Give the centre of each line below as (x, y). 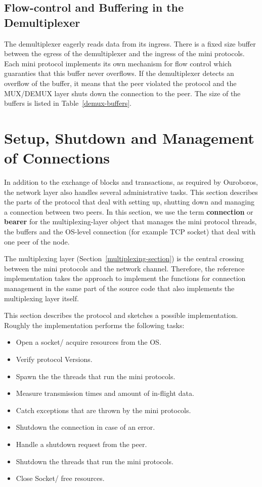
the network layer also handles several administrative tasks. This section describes (131, 192)
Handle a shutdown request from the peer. (81, 444)
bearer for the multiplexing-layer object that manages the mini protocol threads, (130, 221)
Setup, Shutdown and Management (129, 137)
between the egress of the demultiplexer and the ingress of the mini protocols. (124, 53)
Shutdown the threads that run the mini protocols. (95, 461)
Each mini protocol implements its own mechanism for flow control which (118, 63)
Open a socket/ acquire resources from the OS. (89, 342)
